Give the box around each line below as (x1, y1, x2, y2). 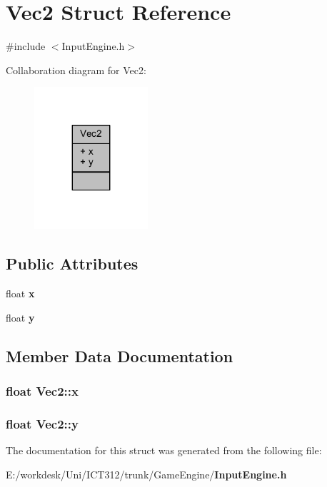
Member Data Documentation (6, 344, 233, 366)
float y (6, 309, 35, 324)
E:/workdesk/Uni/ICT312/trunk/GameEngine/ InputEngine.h (6, 466, 287, 481)
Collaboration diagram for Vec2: (6, 62, 146, 77)
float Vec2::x (6, 381, 79, 399)
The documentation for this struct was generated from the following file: (6, 443, 322, 458)
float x (6, 286, 35, 301)
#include (6, 39, 46, 53)
